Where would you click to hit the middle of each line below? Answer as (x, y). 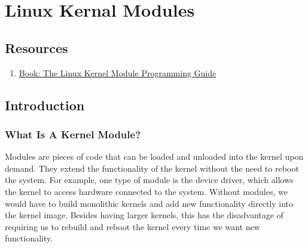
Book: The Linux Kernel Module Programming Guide (118, 72)
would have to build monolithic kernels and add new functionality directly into (149, 203)
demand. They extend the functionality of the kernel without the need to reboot (152, 168)
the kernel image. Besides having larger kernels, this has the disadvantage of (144, 215)
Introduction (45, 105)
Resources (36, 47)
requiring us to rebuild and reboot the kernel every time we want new (132, 226)
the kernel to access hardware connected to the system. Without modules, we (146, 191)
